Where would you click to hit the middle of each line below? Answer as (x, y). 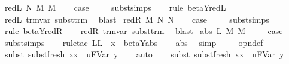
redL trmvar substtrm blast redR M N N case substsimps (137, 19)
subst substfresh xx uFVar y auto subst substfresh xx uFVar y (144, 54)
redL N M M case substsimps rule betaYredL (115, 7)
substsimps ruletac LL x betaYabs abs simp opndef (134, 42)
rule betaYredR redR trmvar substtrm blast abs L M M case (144, 31)
